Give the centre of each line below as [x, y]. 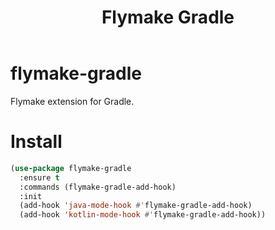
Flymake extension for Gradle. [72, 101]
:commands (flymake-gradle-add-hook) [98, 187]
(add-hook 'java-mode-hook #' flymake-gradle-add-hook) [136, 206]
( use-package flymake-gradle [71, 168]
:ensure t [39, 177]
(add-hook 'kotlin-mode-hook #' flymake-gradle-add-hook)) [143, 215]
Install [36, 142]
